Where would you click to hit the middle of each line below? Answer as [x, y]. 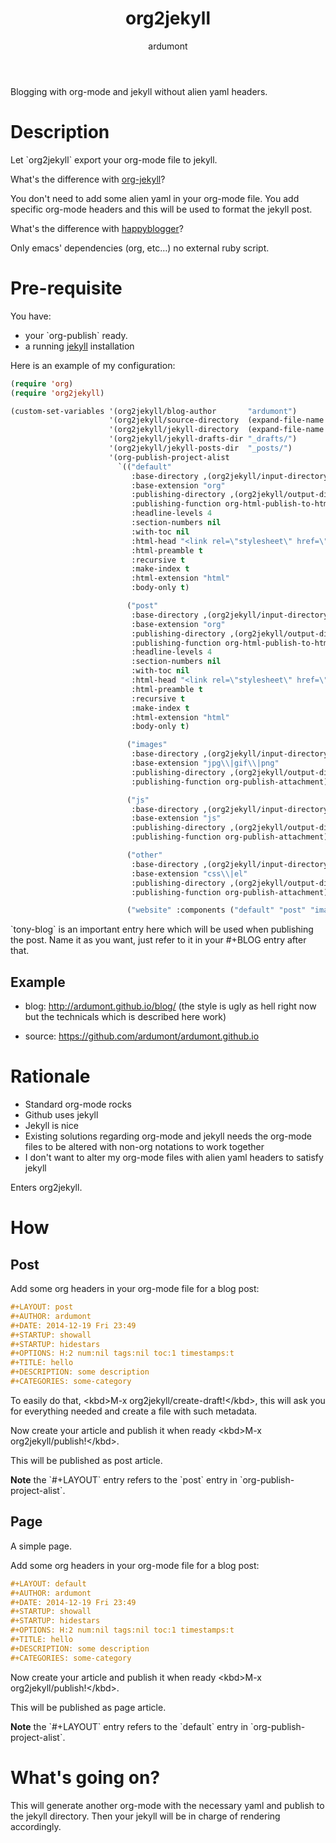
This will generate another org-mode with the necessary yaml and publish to [167, 1805]
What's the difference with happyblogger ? [97, 228]
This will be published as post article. [86, 1460]
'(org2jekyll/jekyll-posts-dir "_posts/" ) [200, 448]
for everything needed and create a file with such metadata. [134, 1411]
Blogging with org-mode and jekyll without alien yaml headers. [139, 91]
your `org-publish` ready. [76, 335]
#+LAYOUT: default [48, 1583]
